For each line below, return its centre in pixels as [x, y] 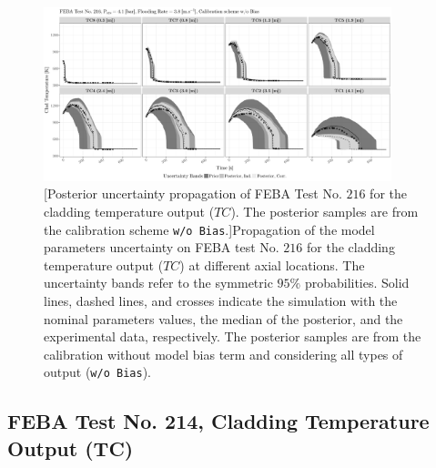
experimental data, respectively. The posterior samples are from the [233, 336]
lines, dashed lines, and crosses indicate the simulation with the [221, 301]
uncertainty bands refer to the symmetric [158, 283]
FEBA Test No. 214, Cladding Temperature [218, 421]
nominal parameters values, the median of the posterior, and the [223, 318]
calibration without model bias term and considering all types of [223, 354]
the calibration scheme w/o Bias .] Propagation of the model [209, 229]
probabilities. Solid [357, 283]
